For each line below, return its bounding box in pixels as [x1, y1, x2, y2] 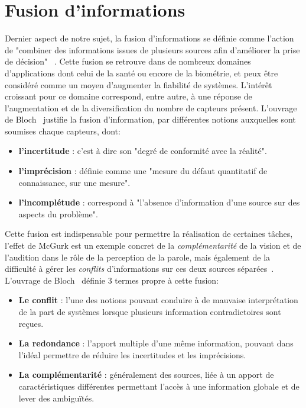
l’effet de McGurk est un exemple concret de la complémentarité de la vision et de [5, 239, 301, 252]
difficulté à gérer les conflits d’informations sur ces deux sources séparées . [5, 262, 274, 275]
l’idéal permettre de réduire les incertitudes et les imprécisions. [18, 348, 246, 361]
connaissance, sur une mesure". [18, 176, 131, 188]
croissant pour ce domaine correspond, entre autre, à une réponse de [5, 90, 252, 102]
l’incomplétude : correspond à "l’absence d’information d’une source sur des [18, 196, 300, 208]
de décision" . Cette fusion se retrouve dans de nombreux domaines [5, 55, 251, 68]
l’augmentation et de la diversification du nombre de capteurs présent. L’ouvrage [5, 101, 297, 114]
